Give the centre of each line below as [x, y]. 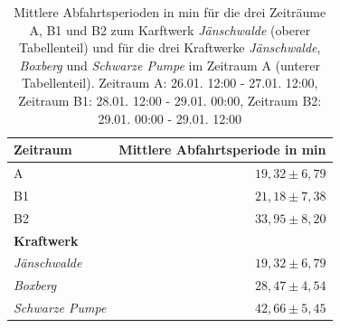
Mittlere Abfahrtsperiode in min [222, 150]
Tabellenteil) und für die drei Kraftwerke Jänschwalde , [170, 47]
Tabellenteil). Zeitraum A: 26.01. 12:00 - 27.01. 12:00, [170, 83]
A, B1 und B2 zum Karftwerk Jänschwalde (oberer [170, 29]
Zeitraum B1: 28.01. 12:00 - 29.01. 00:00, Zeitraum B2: [170, 100]
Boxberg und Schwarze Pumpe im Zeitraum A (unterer [170, 65]
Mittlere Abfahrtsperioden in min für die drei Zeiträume [170, 12]
